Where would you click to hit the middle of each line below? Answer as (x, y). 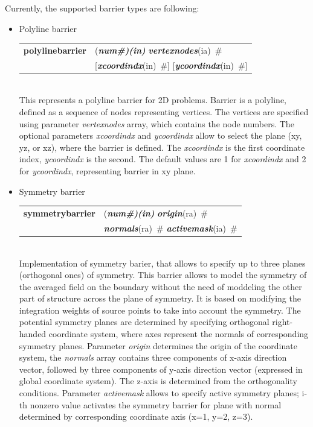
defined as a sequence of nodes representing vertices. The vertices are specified (164, 112)
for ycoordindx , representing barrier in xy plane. (107, 171)
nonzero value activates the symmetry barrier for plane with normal (156, 404)
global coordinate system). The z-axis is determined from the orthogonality (158, 381)
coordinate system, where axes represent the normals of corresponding (179, 334)
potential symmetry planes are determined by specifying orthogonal (144, 322)
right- (282, 322)
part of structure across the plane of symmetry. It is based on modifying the (160, 298)
